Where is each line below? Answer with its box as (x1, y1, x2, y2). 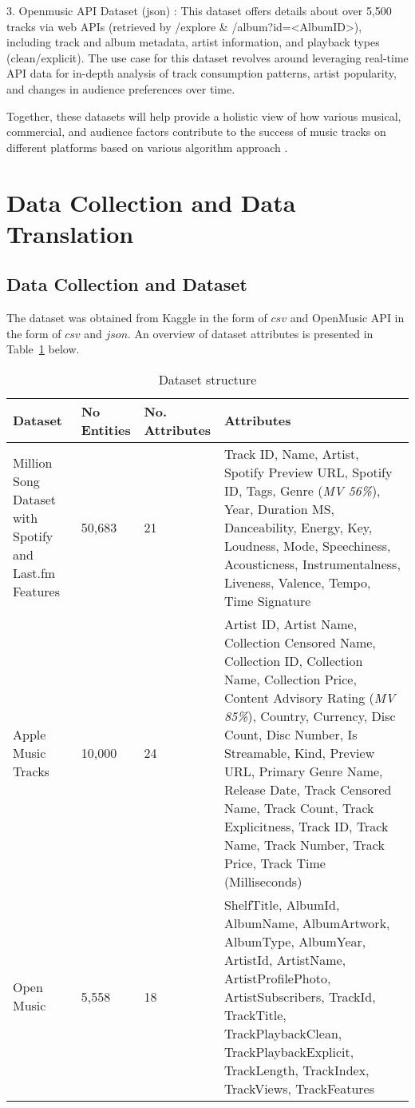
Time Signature (223, 591, 311, 610)
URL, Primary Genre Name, (223, 761, 383, 780)
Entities (81, 420, 131, 439)
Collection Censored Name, (223, 632, 376, 652)
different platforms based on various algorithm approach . (6, 138, 288, 155)
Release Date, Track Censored (223, 779, 392, 799)
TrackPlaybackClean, (223, 1023, 342, 1042)
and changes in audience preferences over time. (6, 80, 235, 97)
